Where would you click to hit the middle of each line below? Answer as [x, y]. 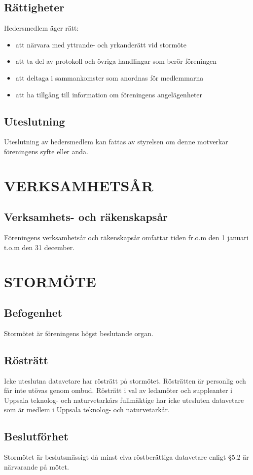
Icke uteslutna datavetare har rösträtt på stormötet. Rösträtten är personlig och [125, 380]
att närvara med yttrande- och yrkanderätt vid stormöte [101, 44]
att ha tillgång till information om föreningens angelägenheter [109, 94]
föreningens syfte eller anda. [46, 151]
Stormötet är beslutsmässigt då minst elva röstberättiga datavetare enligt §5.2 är [126, 457]
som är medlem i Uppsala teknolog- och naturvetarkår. [87, 410]
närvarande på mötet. [36, 466]
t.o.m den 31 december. [39, 247]
